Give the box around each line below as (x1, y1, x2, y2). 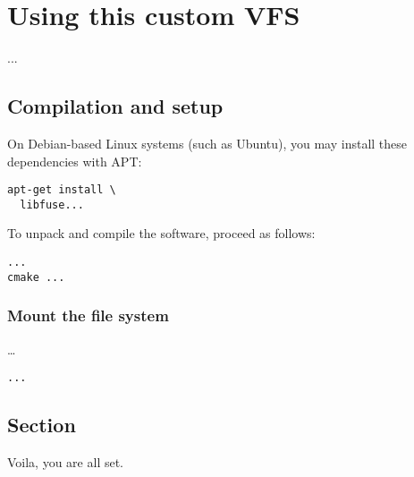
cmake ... (7, 270, 65, 284)
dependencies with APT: (7, 151, 142, 170)
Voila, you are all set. (7, 453, 124, 471)
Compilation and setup (7, 92, 224, 120)
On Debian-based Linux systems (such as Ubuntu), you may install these (7, 133, 408, 152)
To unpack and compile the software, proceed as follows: (7, 224, 316, 243)
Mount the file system (7, 304, 169, 327)
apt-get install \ (7, 183, 116, 197)
